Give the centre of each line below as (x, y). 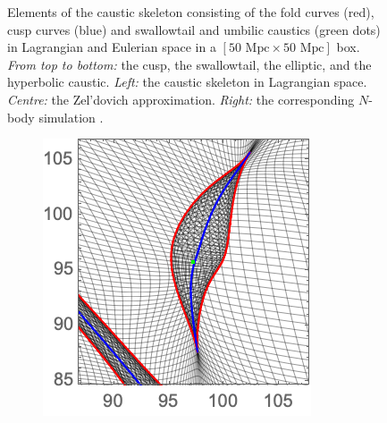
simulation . (71, 117)
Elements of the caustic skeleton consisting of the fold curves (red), (191, 12)
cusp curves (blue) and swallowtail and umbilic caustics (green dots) (194, 29)
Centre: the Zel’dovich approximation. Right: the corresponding (181, 99)
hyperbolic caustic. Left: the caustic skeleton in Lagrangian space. (187, 82)
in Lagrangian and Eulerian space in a (112, 47)
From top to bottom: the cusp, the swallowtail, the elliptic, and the (189, 64)
